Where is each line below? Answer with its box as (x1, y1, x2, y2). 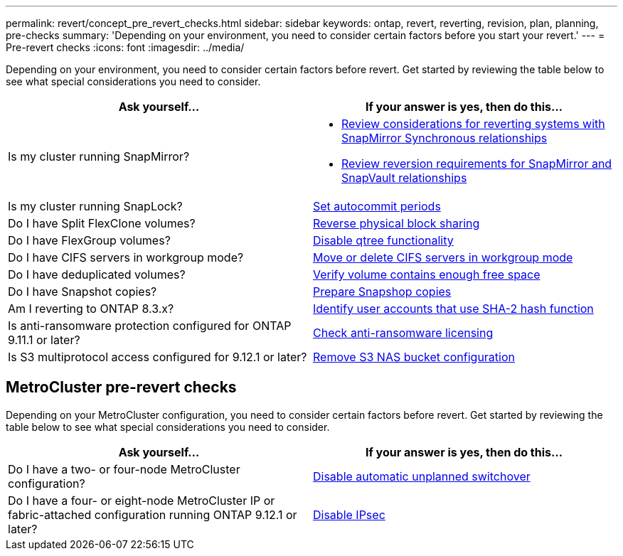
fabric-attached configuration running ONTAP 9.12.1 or (8, 507, 297, 522)
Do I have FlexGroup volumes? (8, 233, 171, 247)
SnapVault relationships (341, 171, 467, 185)
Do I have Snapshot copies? (8, 284, 157, 299)
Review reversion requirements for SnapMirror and (341, 156, 612, 171)
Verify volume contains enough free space (313, 267, 541, 282)
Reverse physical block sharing (313, 216, 480, 230)
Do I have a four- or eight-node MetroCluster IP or (8, 493, 275, 508)
